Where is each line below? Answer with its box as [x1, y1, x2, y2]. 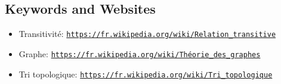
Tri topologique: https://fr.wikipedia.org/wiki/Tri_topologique [18, 67, 273, 80]
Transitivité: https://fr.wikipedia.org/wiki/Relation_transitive [18, 27, 276, 40]
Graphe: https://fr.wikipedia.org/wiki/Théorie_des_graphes [18, 47, 261, 60]
